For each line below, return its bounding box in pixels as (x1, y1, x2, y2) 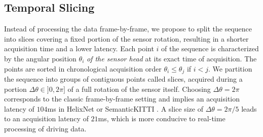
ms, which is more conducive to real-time (98, 113, 226, 124)
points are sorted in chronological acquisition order (4, 63, 162, 74)
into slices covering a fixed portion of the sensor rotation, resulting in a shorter (4, 33, 249, 44)
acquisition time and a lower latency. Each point (4, 43, 154, 54)
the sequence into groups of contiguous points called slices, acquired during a (4, 74, 243, 84)
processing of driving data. (4, 123, 87, 133)
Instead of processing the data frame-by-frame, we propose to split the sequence (4, 23, 252, 34)
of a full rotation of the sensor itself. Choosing (67, 83, 211, 94)
